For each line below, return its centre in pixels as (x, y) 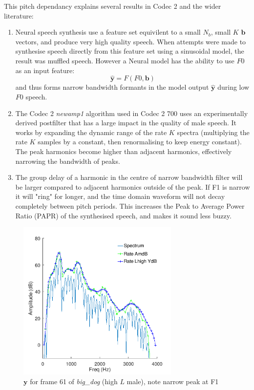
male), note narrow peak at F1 (173, 381)
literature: (19, 15)
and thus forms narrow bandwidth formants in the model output (112, 87)
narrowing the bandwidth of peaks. (68, 161)
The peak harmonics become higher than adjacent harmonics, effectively (124, 151)
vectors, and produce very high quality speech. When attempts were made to (131, 41)
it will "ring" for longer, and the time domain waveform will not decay (120, 196)
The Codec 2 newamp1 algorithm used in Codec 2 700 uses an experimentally (132, 113)
